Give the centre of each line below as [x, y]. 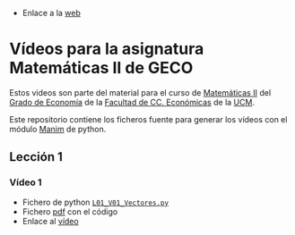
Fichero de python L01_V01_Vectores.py [95, 202]
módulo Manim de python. [58, 129]
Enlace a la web [51, 13]
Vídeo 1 [26, 182]
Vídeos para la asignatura [107, 49]
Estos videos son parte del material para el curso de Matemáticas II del [140, 92]
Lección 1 [36, 157]
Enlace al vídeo [50, 221]
